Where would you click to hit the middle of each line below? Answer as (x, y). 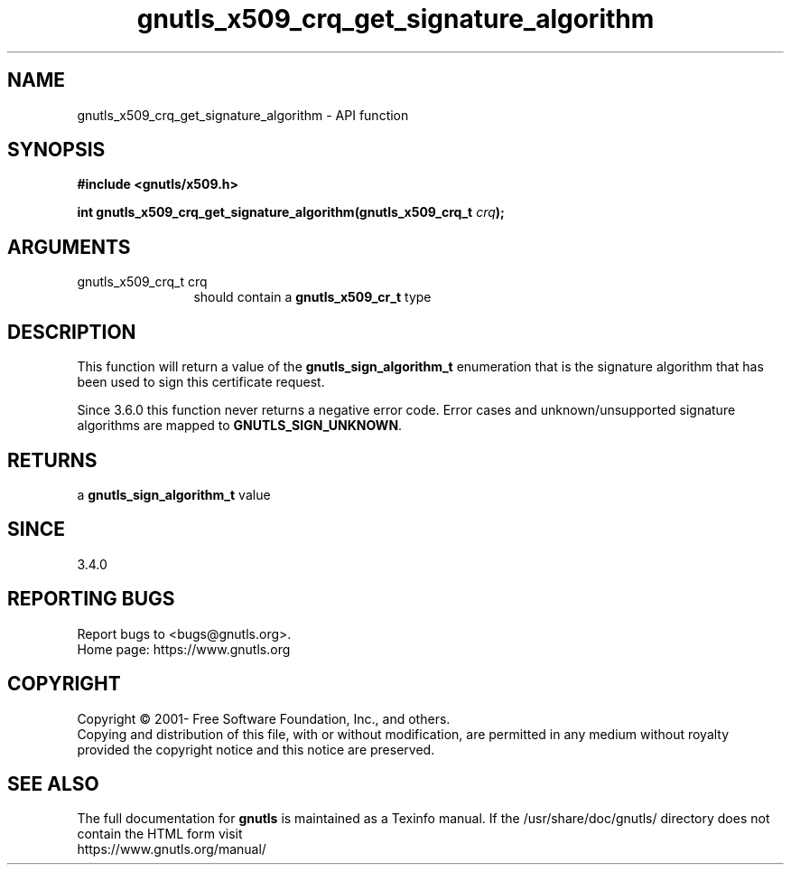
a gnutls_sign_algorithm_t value (174, 494)
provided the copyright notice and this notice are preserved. (256, 749)
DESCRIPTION (72, 332)
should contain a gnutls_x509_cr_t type (312, 297)
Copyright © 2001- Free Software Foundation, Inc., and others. (264, 718)
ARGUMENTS (69, 247)
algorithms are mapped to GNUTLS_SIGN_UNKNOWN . (240, 426)
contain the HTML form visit (160, 834)
